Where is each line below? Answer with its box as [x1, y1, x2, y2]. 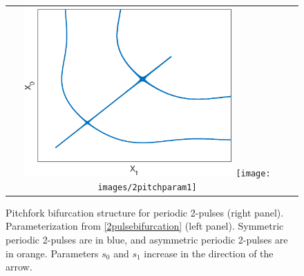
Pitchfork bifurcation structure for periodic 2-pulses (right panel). [6, 205, 284, 219]
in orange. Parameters [6, 246, 99, 260]
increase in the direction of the [144, 246, 274, 260]
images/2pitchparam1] [97, 182, 197, 192]
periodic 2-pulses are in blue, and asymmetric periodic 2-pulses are [6, 232, 288, 246]
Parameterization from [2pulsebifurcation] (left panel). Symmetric [6, 219, 284, 233]
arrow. [6, 259, 32, 274]
